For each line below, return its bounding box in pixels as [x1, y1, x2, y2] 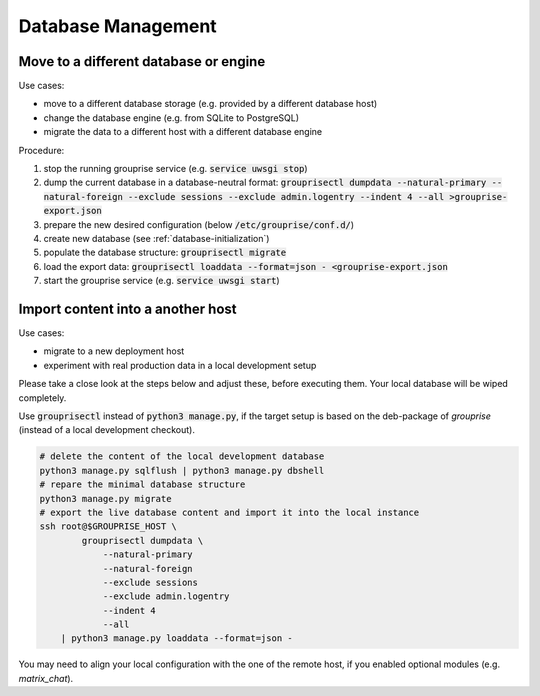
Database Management [18, 15, 217, 37]
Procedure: [18, 144, 65, 156]
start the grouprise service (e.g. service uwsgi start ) [43, 275, 280, 287]
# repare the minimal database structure [39, 479, 246, 490]
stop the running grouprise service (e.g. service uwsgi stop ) [43, 163, 309, 175]
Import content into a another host [18, 300, 237, 317]
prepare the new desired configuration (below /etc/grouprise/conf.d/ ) [43, 218, 355, 230]
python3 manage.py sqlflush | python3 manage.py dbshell [39, 465, 325, 476]
